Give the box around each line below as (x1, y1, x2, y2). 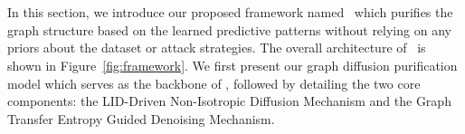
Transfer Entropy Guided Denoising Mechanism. (7, 109, 275, 128)
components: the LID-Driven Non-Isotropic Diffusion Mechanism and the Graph (7, 91, 451, 110)
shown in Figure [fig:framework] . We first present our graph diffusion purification (7, 55, 458, 74)
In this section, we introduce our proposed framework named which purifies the (7, 3, 453, 22)
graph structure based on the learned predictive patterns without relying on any (7, 20, 451, 39)
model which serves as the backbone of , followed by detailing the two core (7, 73, 421, 92)
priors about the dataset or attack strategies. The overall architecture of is (7, 38, 426, 57)
